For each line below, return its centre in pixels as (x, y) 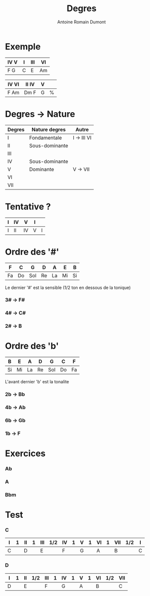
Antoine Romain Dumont (82, 22)
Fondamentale (45, 137)
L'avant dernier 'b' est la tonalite (37, 382)
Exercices (25, 453)
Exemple (23, 46)
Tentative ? (28, 206)
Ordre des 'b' (32, 346)
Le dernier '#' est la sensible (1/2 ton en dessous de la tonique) (68, 288)
